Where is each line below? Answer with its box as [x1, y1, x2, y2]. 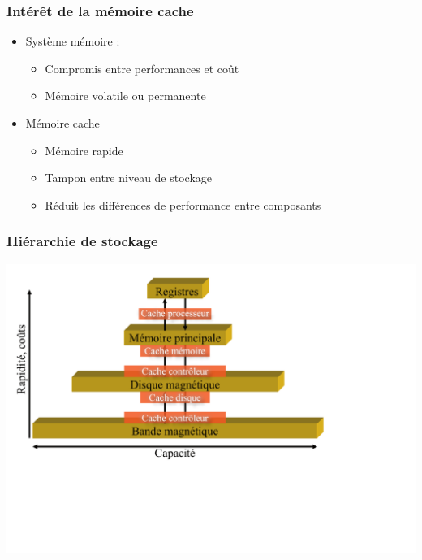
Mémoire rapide [45, 141, 123, 158]
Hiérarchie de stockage [6, 231, 158, 251]
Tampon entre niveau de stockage [45, 169, 213, 186]
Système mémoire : [25, 33, 120, 50]
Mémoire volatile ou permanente [45, 87, 206, 104]
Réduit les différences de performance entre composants [45, 196, 321, 213]
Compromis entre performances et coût [45, 59, 239, 76]
